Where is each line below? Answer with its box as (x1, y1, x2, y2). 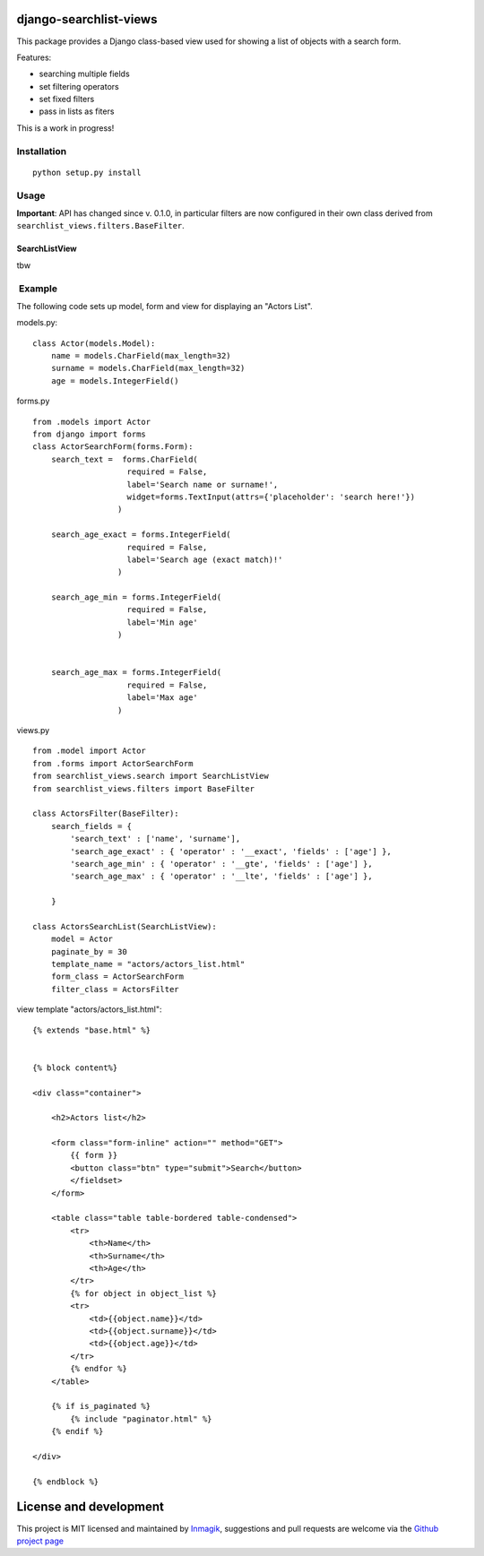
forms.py (16, 395, 50, 407)
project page (16, 1535, 65, 1546)
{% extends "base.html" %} (32, 1024, 151, 1035)
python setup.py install (32, 167, 142, 177)
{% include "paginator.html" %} (70, 1413, 212, 1424)
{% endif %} (50, 1426, 104, 1437)
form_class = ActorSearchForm (50, 972, 184, 981)
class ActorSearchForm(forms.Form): (32, 442, 194, 452)
